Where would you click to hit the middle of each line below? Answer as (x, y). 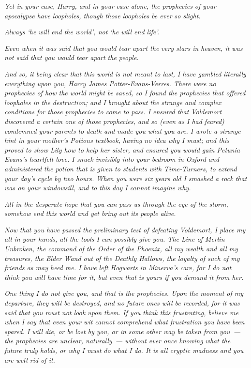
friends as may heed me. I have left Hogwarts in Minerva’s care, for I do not (118, 268)
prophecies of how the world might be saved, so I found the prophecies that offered (125, 93)
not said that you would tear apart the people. (72, 57)
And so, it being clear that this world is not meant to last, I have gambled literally (125, 73)
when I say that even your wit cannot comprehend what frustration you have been (125, 322)
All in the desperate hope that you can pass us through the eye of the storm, (116, 204)
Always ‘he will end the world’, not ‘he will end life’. (82, 32)
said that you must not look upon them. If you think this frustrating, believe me (121, 312)
